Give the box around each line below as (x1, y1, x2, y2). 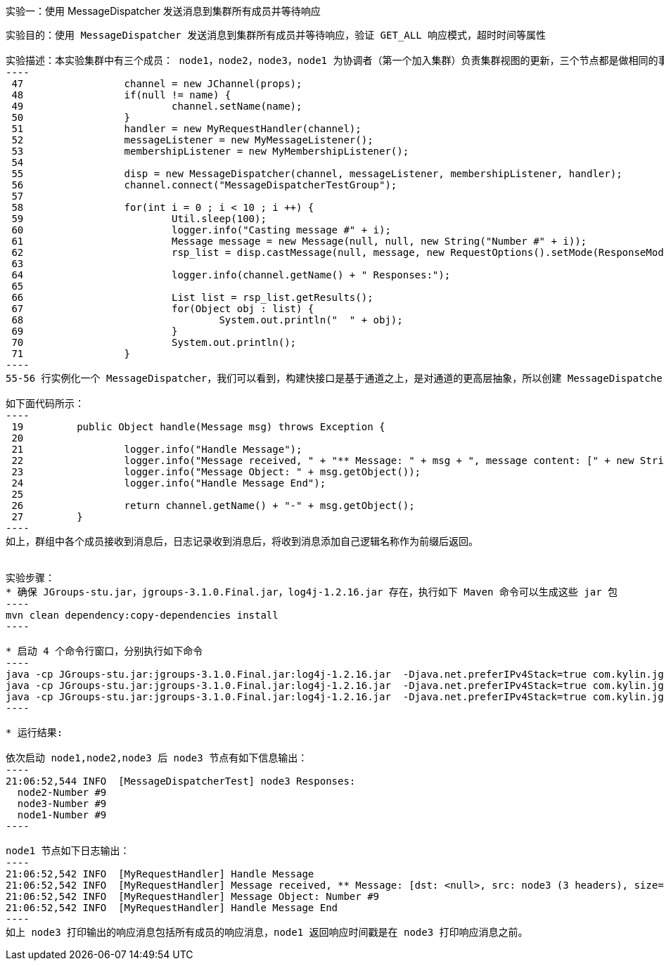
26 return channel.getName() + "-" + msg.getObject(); (11, 500, 415, 511)
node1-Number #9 (17, 809, 107, 820)
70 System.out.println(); (11, 337, 297, 348)
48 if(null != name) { (11, 89, 231, 101)
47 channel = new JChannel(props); (11, 78, 302, 89)
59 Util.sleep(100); (11, 213, 267, 224)
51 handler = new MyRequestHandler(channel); (11, 123, 362, 134)
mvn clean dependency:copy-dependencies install (6, 610, 279, 621)
